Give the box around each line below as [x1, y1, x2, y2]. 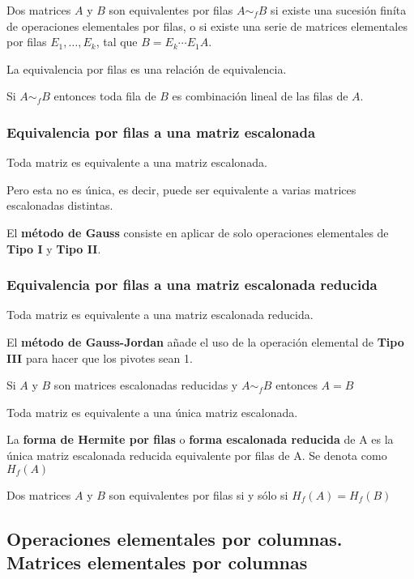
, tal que [96, 33, 138, 50]
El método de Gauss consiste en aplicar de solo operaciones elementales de [6, 224, 389, 241]
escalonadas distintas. [6, 197, 113, 214]
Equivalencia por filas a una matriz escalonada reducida [6, 275, 378, 295]
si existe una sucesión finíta [271, 2, 407, 18]
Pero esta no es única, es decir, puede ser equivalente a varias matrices [6, 181, 356, 198]
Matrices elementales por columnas [6, 549, 308, 574]
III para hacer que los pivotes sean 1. [6, 349, 193, 366]
